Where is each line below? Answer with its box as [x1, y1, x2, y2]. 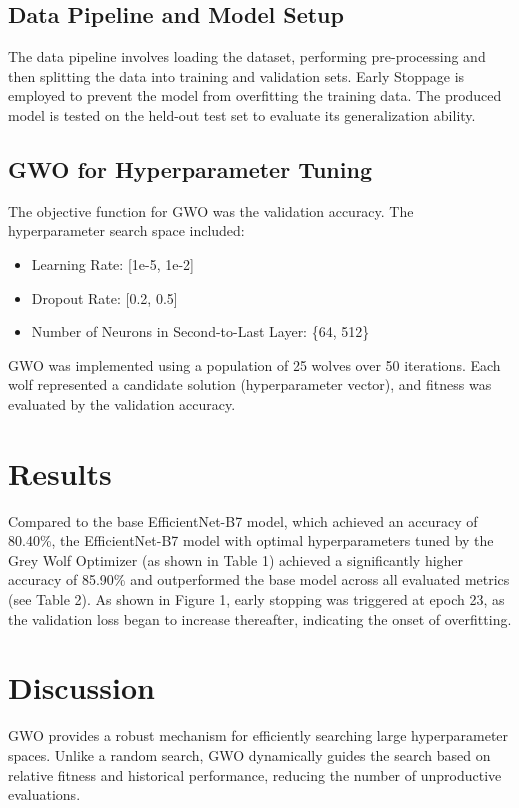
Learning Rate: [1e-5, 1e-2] [31, 253, 194, 274]
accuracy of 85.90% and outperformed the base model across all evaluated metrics [8, 569, 510, 590]
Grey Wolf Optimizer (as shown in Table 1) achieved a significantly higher [8, 549, 464, 570]
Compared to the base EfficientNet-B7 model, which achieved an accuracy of [8, 510, 478, 531]
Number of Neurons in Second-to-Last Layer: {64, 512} [31, 321, 370, 342]
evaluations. [8, 784, 81, 805]
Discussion [8, 667, 155, 708]
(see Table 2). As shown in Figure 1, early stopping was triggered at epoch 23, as [8, 589, 505, 610]
